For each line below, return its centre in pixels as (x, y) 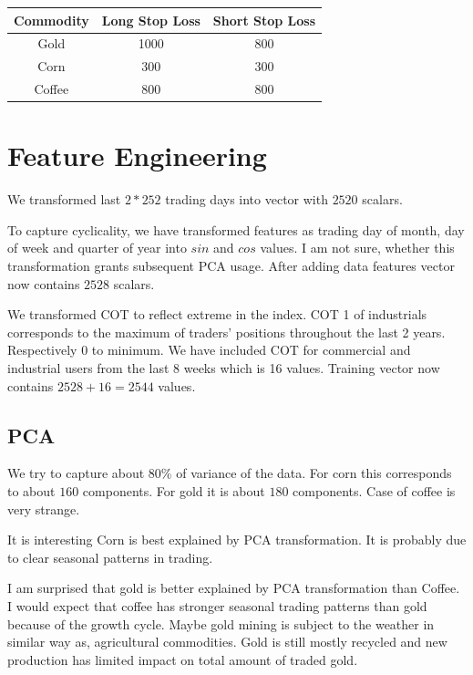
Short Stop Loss (264, 20)
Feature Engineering (137, 156)
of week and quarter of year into (97, 248)
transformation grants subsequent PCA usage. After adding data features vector (231, 266)
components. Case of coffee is (374, 490)
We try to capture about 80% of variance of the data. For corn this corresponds (230, 473)
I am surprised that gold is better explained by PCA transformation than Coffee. (234, 588)
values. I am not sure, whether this (357, 248)
